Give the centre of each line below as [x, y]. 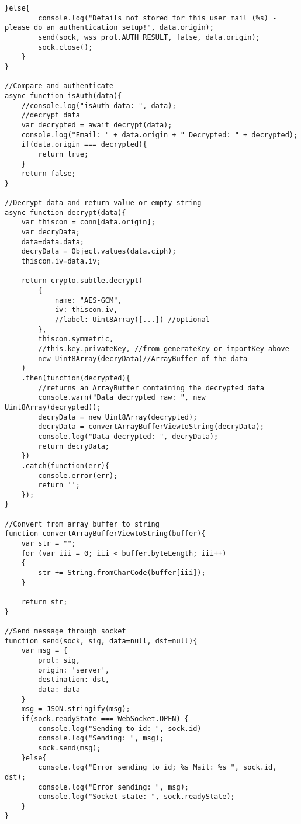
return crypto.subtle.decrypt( [82, 281]
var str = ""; [49, 544]
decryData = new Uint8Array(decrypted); [118, 417]
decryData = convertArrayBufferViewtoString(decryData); [151, 427]
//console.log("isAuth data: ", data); [99, 105]
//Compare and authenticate [59, 86]
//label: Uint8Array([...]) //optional [132, 320]
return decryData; [74, 446]
